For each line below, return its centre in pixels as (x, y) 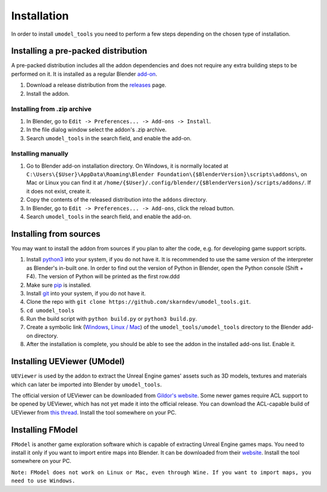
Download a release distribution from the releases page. (96, 85)
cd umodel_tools (51, 310)
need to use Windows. (43, 481)
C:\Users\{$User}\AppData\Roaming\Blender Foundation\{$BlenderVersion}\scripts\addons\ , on (167, 174)
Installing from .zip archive (51, 109)
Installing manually (40, 154)
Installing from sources (56, 234)
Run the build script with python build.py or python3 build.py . (112, 319)
